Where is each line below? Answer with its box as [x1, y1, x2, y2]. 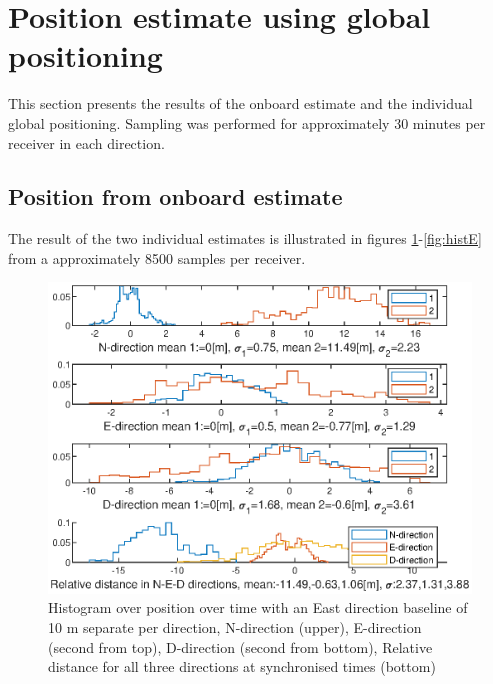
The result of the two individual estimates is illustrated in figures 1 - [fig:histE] [8, 228, 482, 249]
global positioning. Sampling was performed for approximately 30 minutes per [8, 112, 486, 133]
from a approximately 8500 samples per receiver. [8, 247, 306, 268]
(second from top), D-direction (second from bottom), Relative [48, 636, 433, 657]
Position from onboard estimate [8, 181, 343, 212]
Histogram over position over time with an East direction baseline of [48, 597, 468, 618]
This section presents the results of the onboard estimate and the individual [8, 93, 473, 114]
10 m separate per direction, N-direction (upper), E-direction [48, 617, 422, 638]
